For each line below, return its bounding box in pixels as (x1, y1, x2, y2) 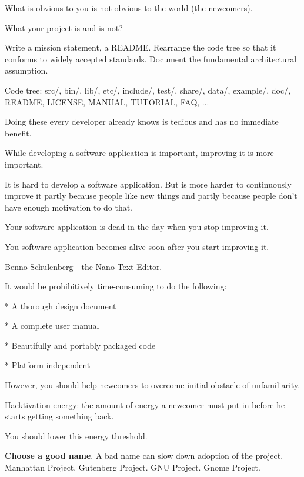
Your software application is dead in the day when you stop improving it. (5, 221, 269, 233)
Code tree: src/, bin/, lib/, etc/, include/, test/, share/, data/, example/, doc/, (5, 84, 291, 96)
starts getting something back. (5, 410, 114, 422)
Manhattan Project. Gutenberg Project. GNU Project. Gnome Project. (5, 461, 260, 473)
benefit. (5, 126, 32, 139)
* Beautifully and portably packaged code (5, 339, 156, 351)
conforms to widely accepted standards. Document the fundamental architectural (5, 52, 297, 65)
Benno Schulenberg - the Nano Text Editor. (5, 260, 162, 272)
